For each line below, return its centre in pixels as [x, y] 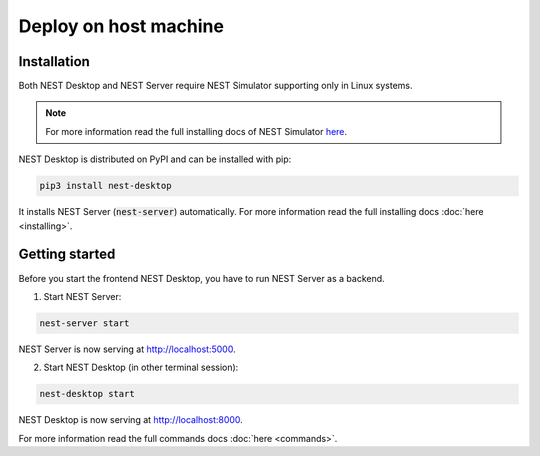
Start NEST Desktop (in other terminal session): [141, 367]
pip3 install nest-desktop [105, 186]
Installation [54, 61]
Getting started [67, 254]
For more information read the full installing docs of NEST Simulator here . [196, 131]
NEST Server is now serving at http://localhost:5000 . [127, 349]
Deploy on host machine [121, 26]
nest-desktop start [87, 394]
